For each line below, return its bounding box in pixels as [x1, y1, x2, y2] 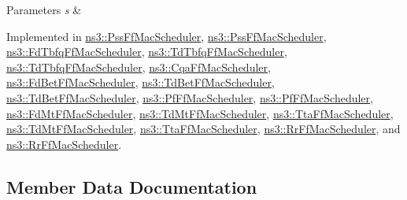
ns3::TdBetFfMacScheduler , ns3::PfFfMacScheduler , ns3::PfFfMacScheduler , [6, 89, 373, 106]
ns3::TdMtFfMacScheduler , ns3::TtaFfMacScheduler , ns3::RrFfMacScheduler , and [6, 120, 401, 137]
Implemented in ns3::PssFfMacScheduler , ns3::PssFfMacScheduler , [6, 28, 327, 44]
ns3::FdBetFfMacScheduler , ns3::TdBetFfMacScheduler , [6, 74, 275, 91]
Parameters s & [6, 2, 82, 17]
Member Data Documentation [6, 174, 257, 198]
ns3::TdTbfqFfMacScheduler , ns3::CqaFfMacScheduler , [6, 58, 271, 75]
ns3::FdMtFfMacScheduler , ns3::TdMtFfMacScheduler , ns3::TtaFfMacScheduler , [6, 105, 394, 121]
